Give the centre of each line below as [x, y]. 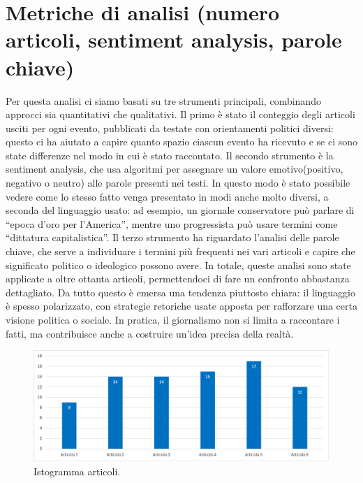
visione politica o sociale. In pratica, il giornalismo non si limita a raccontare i [173, 319]
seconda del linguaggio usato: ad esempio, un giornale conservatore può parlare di [180, 210]
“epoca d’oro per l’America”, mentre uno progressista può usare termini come [172, 223]
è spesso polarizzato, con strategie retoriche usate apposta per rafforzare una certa [181, 306]
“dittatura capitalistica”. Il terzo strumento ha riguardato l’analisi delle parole [172, 237]
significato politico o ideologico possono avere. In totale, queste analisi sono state [178, 265]
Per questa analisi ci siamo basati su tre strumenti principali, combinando [163, 100]
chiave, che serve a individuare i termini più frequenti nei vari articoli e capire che [180, 251]
